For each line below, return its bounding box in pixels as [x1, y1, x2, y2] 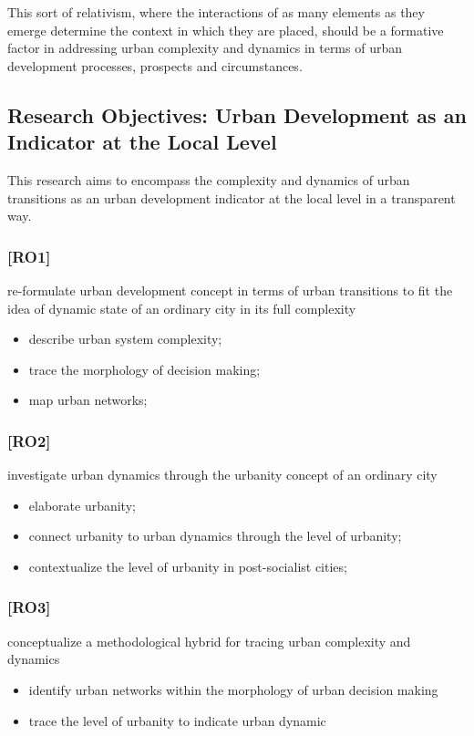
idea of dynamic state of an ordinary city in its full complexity [7, 298, 356, 317]
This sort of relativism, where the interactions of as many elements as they [7, 3, 425, 21]
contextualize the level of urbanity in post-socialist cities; [28, 556, 347, 575]
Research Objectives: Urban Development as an [7, 100, 467, 129]
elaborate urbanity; [28, 495, 136, 514]
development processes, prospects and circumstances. [7, 56, 303, 75]
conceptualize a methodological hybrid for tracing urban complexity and [7, 631, 411, 650]
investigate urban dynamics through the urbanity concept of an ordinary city [7, 465, 438, 484]
